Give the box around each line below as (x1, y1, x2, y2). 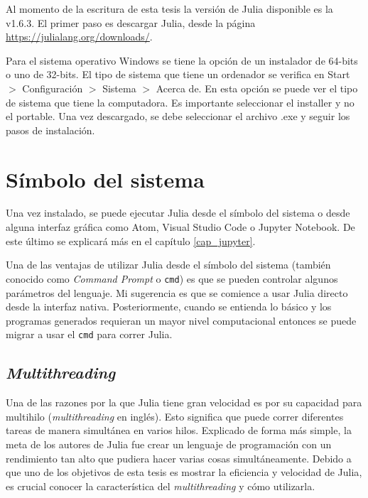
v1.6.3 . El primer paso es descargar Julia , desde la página (6, 15, 256, 30)
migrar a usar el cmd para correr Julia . (6, 327, 173, 342)
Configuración (22, 80, 83, 95)
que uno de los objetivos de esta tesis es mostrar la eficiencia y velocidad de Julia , (6, 465, 362, 480)
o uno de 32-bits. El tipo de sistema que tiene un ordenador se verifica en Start (6, 67, 350, 82)
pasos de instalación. (6, 122, 95, 137)
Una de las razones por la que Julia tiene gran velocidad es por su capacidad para (6, 395, 362, 410)
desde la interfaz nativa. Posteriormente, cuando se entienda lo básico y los (6, 299, 332, 314)
